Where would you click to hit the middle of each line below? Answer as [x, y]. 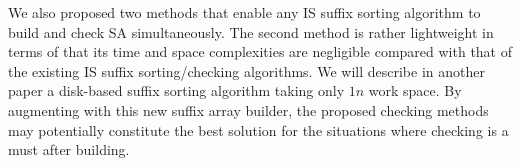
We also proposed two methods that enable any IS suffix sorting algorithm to [244, 12]
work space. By [415, 90]
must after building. [69, 149]
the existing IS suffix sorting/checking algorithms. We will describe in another [246, 70]
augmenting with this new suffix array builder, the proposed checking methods [248, 109]
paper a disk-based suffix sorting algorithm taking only [176, 90]
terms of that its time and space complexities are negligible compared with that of [260, 51]
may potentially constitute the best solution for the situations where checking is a [258, 129]
